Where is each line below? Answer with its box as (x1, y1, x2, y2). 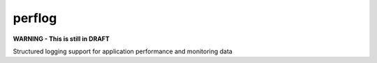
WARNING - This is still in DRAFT (13, 35, 110, 43)
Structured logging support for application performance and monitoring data (13, 47, 233, 55)
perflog (13, 10, 57, 26)
